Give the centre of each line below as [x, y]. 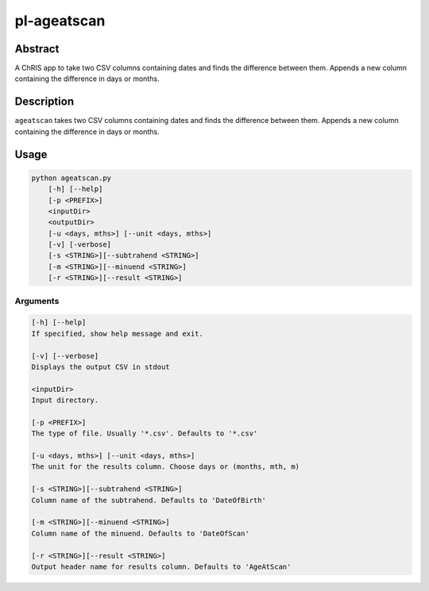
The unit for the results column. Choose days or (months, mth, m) [166, 467]
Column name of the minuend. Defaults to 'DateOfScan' [140, 533]
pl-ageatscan [60, 21]
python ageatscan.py [71, 178]
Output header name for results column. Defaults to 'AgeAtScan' [161, 567]
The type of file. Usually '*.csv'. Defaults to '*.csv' [145, 434]
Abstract [37, 49]
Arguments [37, 301]
